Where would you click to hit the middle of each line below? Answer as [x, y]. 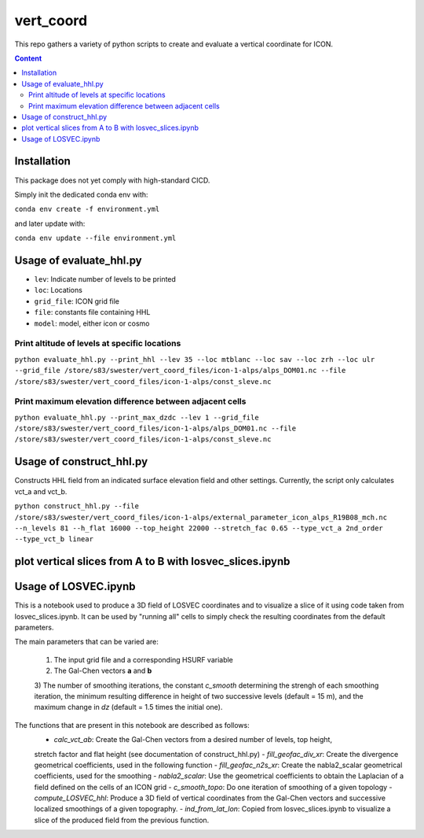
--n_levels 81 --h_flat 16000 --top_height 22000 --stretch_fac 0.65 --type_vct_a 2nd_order [199, 528]
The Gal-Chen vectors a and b [103, 671]
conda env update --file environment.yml [95, 238]
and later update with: [50, 223]
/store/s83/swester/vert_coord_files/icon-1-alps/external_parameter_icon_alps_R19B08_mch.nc [201, 517]
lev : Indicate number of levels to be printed [105, 279]
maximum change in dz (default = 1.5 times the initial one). [128, 707]
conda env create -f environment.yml [87, 209]
